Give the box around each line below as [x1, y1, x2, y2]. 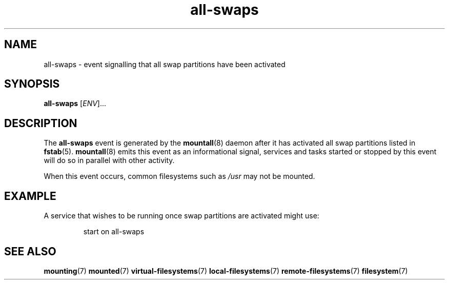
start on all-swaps [83, 227, 145, 236]
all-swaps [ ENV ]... [44, 99, 107, 108]
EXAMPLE [4, 189, 56, 202]
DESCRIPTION [4, 116, 77, 130]
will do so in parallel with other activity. [44, 156, 175, 165]
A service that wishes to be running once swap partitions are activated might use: [44, 211, 319, 220]
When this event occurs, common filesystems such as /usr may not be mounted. [44, 172, 315, 181]
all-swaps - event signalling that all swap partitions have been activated [44, 59, 285, 69]
